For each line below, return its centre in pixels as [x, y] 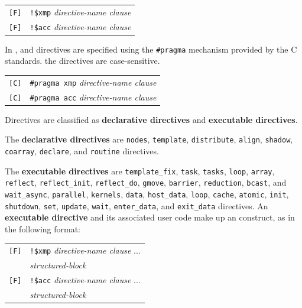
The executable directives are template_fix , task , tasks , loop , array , [140, 171]
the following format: [43, 229]
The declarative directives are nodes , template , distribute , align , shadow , [149, 139]
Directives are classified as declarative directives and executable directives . [151, 119]
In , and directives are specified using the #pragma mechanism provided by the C [151, 49]
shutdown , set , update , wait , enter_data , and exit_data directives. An [137, 205]
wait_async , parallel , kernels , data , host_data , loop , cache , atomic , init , [147, 194]
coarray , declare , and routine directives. [82, 151]
